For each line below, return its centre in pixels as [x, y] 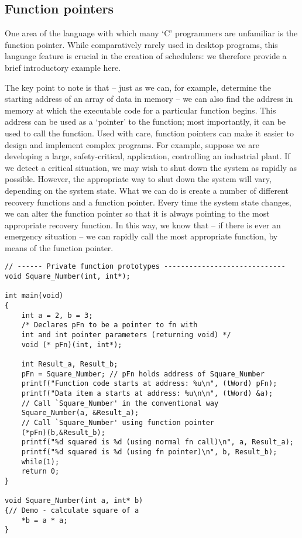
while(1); [40, 462]
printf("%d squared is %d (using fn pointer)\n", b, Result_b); [149, 452]
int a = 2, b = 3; [57, 315]
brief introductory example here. [63, 67]
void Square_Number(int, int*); [68, 277]
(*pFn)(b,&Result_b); [63, 432]
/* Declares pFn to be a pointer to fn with [109, 325]
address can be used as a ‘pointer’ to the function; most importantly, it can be [145, 121]
